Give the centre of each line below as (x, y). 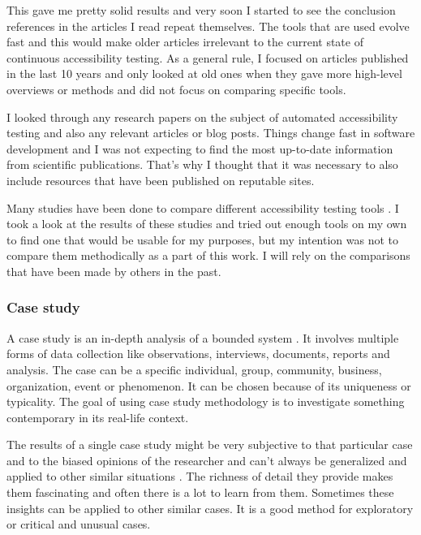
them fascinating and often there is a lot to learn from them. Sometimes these (200, 492)
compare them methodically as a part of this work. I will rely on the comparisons (208, 255)
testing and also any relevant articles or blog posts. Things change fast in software (211, 133)
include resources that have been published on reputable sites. (161, 180)
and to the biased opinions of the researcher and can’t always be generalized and (207, 460)
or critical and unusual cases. (79, 524)
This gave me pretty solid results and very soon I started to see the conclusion (201, 10)
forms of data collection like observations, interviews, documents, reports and (198, 354)
